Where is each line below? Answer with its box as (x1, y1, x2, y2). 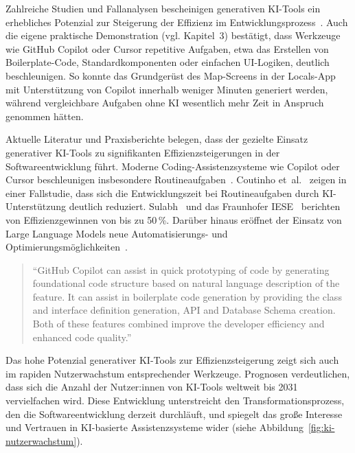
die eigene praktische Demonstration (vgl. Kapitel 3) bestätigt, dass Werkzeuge (5, 28, 341, 43)
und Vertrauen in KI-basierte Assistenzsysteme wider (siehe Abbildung (5, 420, 304, 434)
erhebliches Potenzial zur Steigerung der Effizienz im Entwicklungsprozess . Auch (5, 14, 348, 29)
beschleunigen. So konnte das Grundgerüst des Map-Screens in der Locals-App (5, 68, 336, 82)
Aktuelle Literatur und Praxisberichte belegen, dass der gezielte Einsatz (5, 132, 308, 146)
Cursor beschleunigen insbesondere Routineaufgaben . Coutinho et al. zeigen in (5, 172, 347, 187)
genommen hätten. (5, 108, 84, 123)
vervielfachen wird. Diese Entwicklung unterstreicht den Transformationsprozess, (5, 393, 345, 408)
